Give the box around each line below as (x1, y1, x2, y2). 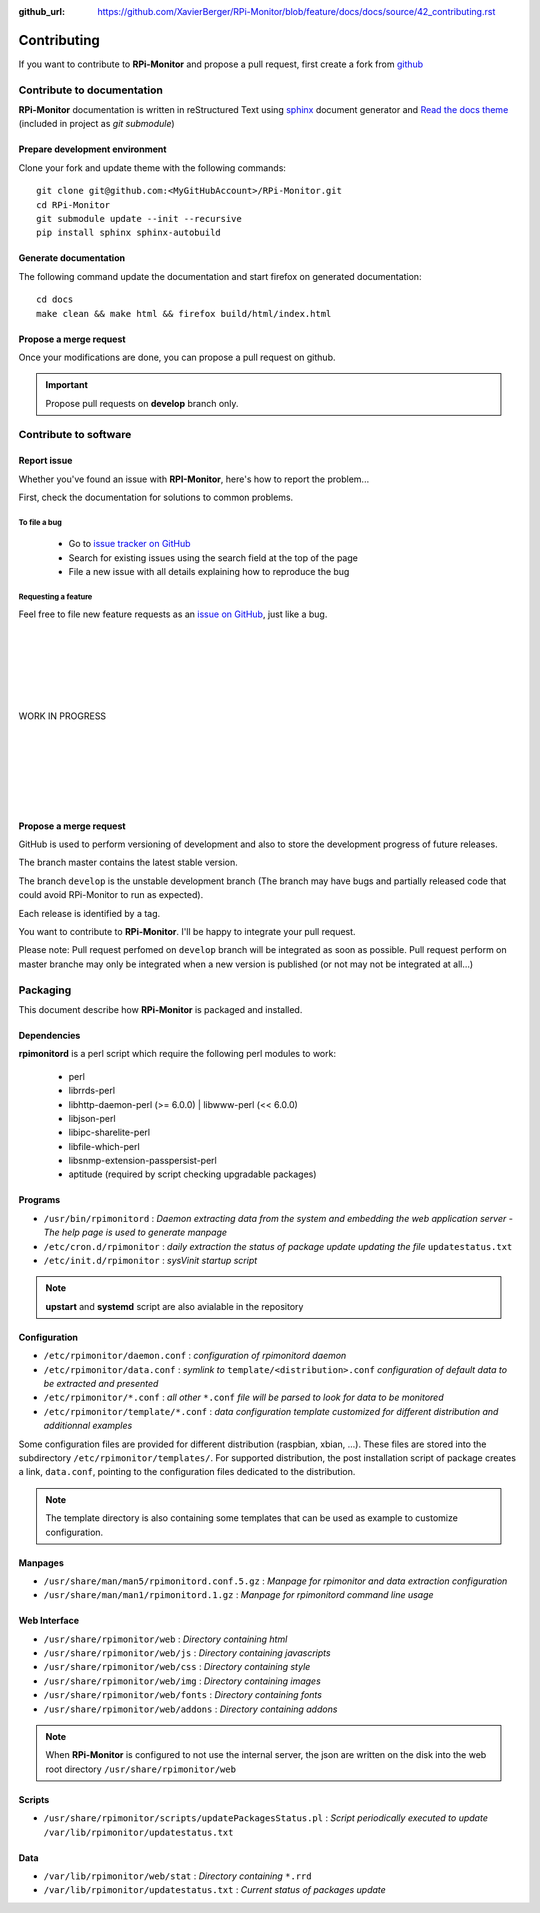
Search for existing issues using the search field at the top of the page (68, 551, 359, 564)
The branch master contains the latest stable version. (18, 856, 239, 869)
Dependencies (18, 1029, 81, 1041)
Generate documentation (18, 252, 125, 264)
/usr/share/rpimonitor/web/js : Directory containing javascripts (43, 1647, 331, 1659)
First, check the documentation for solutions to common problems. (18, 491, 294, 504)
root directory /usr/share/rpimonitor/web (45, 1763, 237, 1775)
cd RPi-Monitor (36, 199, 111, 210)
